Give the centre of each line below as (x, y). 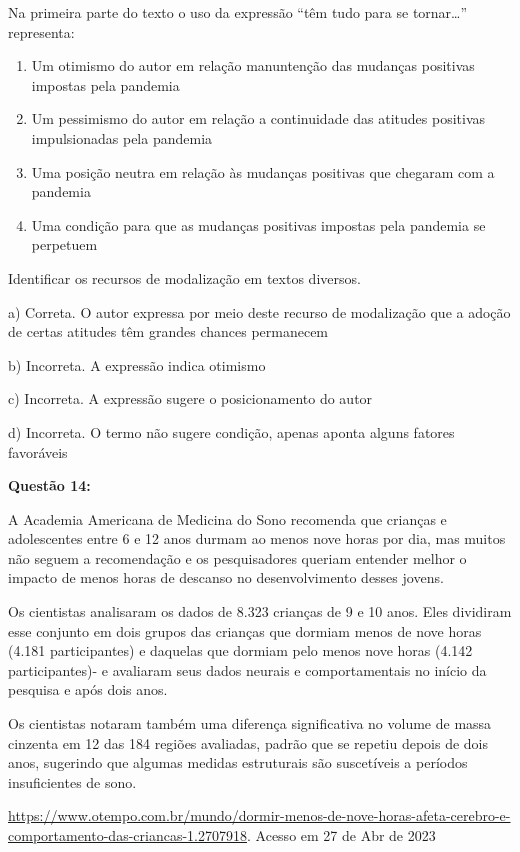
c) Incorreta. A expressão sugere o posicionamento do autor (190, 398)
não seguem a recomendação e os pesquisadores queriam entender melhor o (237, 557)
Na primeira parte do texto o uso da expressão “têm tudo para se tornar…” (238, 12)
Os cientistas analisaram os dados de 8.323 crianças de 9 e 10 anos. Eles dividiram (260, 611)
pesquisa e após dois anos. (88, 689)
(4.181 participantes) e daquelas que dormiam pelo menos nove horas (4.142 (240, 650)
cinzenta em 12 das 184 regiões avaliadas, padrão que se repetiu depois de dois (248, 742)
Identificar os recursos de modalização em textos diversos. (184, 277)
